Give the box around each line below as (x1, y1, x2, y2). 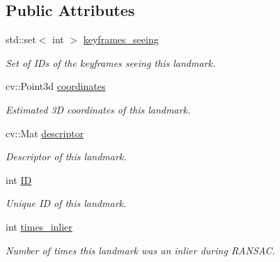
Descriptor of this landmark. (6, 149, 127, 164)
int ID (6, 172, 32, 187)
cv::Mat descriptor (6, 125, 84, 140)
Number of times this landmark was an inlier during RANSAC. (6, 242, 275, 257)
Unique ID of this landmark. (6, 196, 127, 210)
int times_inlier (6, 219, 72, 233)
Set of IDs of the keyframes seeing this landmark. (6, 55, 216, 70)
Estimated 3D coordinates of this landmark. (6, 102, 191, 116)
